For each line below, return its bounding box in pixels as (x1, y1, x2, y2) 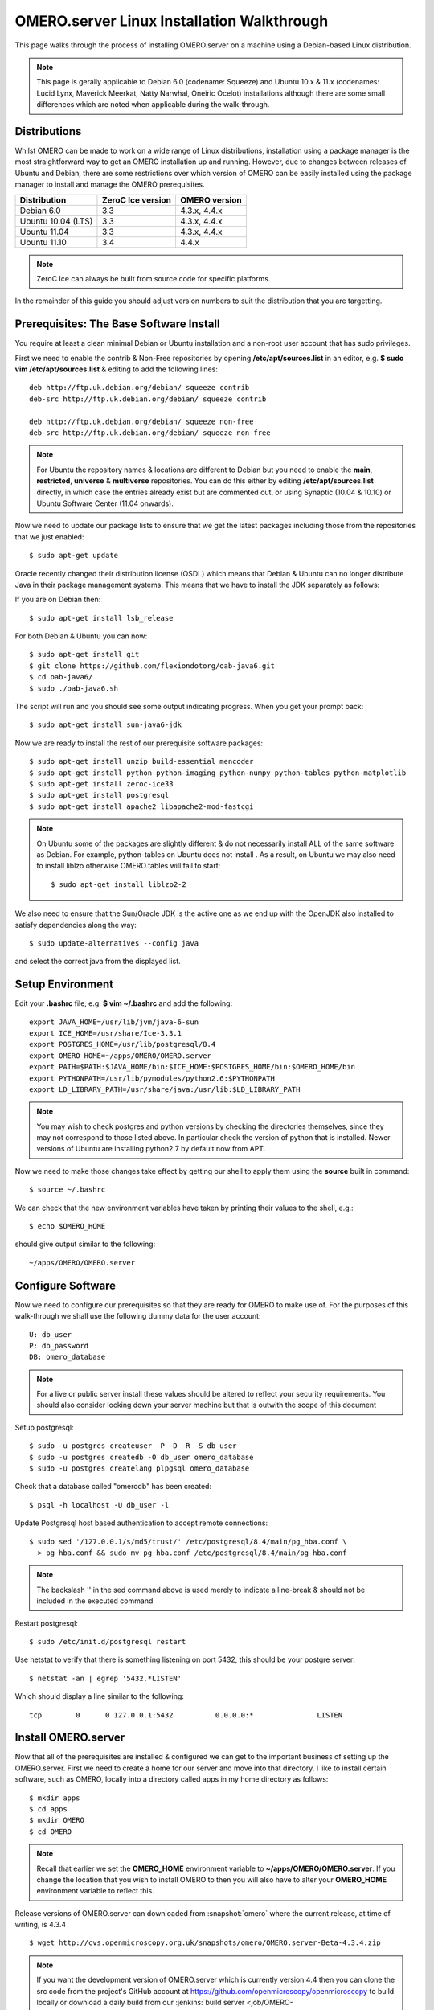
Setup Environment (14, 978, 114, 991)
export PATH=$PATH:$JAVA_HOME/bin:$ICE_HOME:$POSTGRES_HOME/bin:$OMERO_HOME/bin (29, 1062, 356, 1072)
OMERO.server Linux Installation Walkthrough (14, 12, 329, 30)
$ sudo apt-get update (29, 551, 119, 560)
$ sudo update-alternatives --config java (29, 938, 199, 948)
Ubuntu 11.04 (19, 226, 70, 237)
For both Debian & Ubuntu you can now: (14, 631, 148, 641)
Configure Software (14, 1278, 117, 1292)
